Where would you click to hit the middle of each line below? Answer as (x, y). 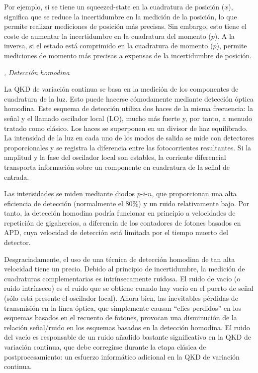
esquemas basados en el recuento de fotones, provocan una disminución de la (121, 317)
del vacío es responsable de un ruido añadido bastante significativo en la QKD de (128, 337)
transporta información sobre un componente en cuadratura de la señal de (117, 167)
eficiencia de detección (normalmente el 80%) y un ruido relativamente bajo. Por (127, 203)
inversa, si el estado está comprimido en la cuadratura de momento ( (109, 46)
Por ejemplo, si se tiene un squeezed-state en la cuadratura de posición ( (114, 6)
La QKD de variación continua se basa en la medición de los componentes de (121, 89)
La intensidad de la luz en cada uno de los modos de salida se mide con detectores (129, 138)
